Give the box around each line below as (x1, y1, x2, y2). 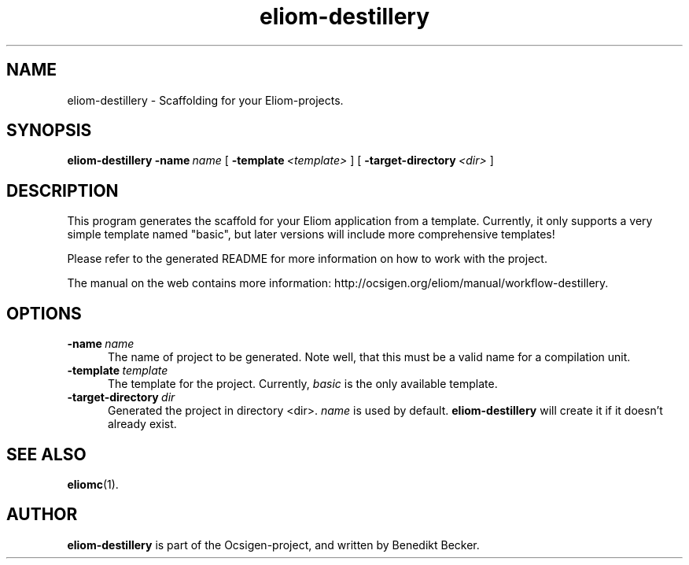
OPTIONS (6, 303, 82, 323)
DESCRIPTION (6, 180, 119, 201)
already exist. (108, 417, 177, 431)
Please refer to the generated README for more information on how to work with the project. (67, 252, 547, 266)
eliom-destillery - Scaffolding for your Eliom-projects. (67, 93, 344, 107)
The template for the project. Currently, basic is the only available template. (108, 377, 498, 391)
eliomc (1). (67, 477, 119, 491)
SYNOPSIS (6, 120, 92, 141)
